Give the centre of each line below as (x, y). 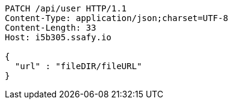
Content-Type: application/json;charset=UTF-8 (116, 18)
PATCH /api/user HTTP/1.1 (66, 8)
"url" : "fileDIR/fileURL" (78, 66)
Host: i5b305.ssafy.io (58, 37)
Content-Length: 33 (51, 28)
